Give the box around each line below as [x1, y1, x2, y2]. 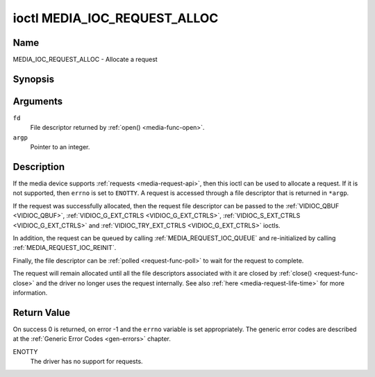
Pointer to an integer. [30, 143, 90, 151]
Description [12, 160, 65, 173]
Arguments [12, 95, 63, 107]
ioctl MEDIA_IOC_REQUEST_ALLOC [12, 10, 219, 26]
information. [12, 288, 48, 296]
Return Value [12, 306, 71, 319]
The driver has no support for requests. [30, 358, 143, 366]
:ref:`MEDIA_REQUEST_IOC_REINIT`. [12, 244, 117, 252]
